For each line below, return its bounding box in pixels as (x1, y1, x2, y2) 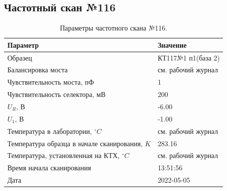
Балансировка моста (7, 64, 68, 75)
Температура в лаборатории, (7, 126, 92, 136)
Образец (7, 52, 32, 63)
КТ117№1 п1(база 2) (157, 52, 220, 63)
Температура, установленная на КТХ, (7, 150, 120, 160)
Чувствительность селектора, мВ (7, 89, 106, 99)
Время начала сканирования (7, 162, 91, 173)
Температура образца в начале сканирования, (7, 138, 143, 148)
